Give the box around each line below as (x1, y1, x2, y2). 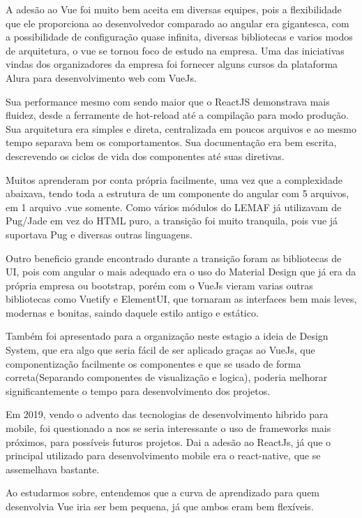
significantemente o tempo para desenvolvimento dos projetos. (6, 383, 271, 398)
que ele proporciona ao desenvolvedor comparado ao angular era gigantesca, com (6, 15, 349, 30)
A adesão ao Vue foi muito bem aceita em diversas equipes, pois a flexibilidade (6, 2, 342, 16)
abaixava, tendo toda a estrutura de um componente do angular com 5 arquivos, (6, 186, 349, 201)
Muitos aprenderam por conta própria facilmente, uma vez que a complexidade (6, 172, 342, 187)
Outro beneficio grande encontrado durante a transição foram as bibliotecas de (6, 250, 342, 265)
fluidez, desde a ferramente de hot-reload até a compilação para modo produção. (6, 108, 349, 122)
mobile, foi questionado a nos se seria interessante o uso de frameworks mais (6, 421, 331, 436)
